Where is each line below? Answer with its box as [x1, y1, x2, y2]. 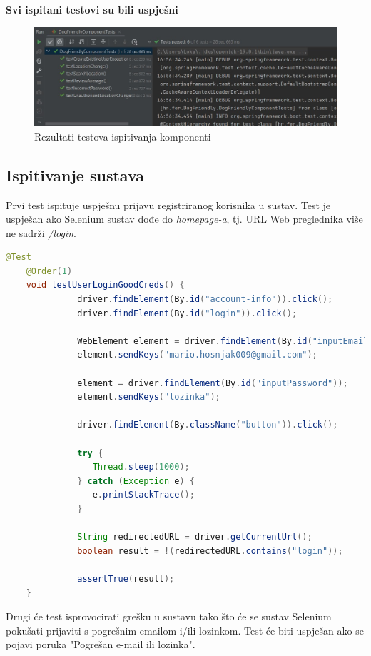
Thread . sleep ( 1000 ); [92, 462, 190, 473]
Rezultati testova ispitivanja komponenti [34, 128, 211, 143]
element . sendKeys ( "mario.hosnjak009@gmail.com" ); [77, 350, 317, 360]
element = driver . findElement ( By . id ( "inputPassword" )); [77, 378, 348, 388]
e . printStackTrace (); [92, 490, 195, 500]
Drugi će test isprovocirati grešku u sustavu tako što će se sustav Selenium [6, 609, 332, 624]
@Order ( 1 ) [26, 266, 73, 276]
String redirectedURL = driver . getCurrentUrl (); [77, 532, 312, 543]
